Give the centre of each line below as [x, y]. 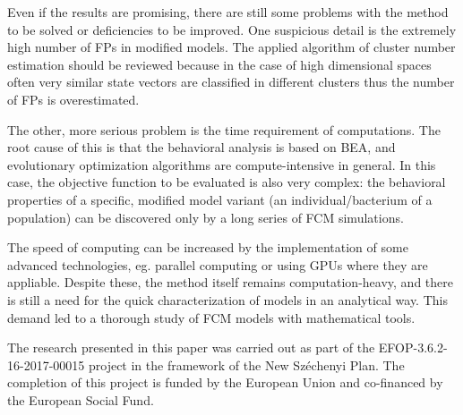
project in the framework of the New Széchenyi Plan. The [246, 364]
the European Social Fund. [81, 399]
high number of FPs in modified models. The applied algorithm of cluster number [231, 47]
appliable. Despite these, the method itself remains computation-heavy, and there [230, 282]
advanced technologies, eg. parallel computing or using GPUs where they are [218, 264]
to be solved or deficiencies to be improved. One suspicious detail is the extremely [232, 29]
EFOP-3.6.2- [413, 347]
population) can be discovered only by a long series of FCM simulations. [206, 217]
